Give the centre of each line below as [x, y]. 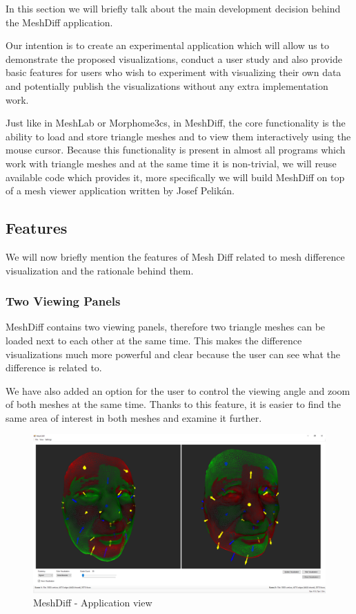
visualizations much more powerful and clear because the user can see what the [173, 354]
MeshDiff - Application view [93, 603]
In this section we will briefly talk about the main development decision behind [173, 8]
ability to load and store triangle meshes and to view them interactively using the [178, 136]
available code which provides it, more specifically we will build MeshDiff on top [175, 177]
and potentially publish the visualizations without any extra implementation [167, 85]
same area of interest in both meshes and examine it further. [134, 417]
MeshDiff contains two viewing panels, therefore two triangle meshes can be [166, 327]
